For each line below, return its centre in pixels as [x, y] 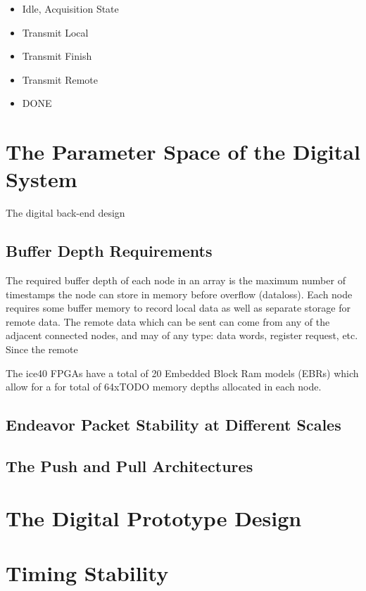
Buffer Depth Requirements [109, 251]
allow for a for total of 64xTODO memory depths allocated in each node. [164, 387]
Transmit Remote [60, 79]
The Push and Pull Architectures [130, 466]
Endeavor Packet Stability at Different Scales [173, 425]
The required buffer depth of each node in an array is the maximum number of [176, 280]
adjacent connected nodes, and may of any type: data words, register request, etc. [182, 335]
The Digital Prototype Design [154, 517]
